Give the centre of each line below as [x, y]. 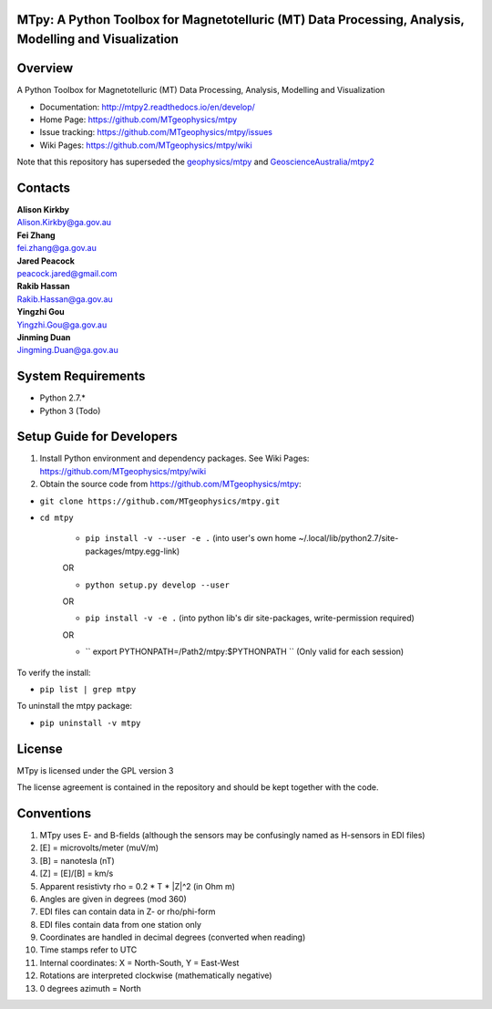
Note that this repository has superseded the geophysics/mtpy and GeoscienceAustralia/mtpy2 [195, 162]
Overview [45, 68]
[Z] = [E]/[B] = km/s [77, 874]
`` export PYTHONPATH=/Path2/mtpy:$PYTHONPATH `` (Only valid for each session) [245, 651]
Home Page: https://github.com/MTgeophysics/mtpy [138, 120]
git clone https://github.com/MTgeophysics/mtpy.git [160, 501]
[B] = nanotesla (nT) [77, 860]
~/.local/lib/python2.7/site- [348, 538]
